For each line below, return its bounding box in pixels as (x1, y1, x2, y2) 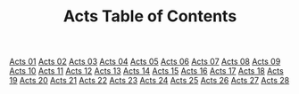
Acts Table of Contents (62, 6, 237, 27)
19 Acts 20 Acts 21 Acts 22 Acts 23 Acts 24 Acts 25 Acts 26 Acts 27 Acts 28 (9, 75, 290, 86)
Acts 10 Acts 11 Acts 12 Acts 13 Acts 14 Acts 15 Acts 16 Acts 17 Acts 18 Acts (9, 66, 284, 76)
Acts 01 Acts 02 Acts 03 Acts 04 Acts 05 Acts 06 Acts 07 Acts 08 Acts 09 (9, 56, 281, 67)
